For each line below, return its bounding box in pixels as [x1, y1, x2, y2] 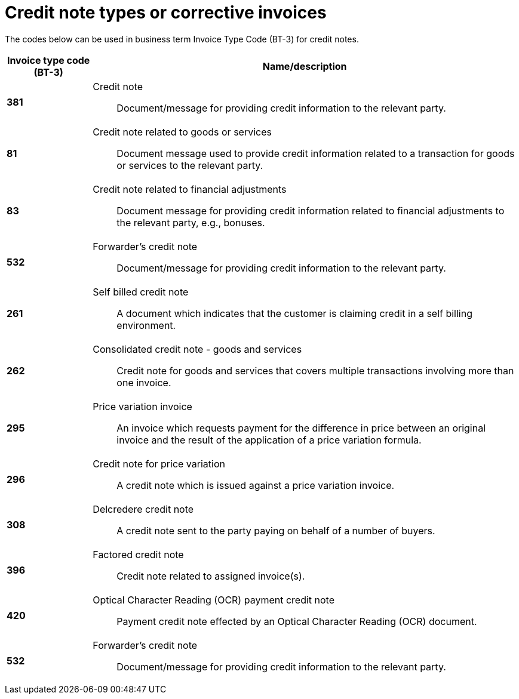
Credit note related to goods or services [93, 125, 272, 138]
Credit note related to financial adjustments [93, 183, 287, 195]
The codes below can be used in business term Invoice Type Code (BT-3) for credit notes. [5, 33, 359, 44]
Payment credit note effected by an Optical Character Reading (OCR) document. [116, 615, 477, 627]
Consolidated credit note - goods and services [93, 343, 302, 355]
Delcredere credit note [93, 503, 194, 515]
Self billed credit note [93, 285, 189, 298]
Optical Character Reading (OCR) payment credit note [93, 593, 335, 606]
